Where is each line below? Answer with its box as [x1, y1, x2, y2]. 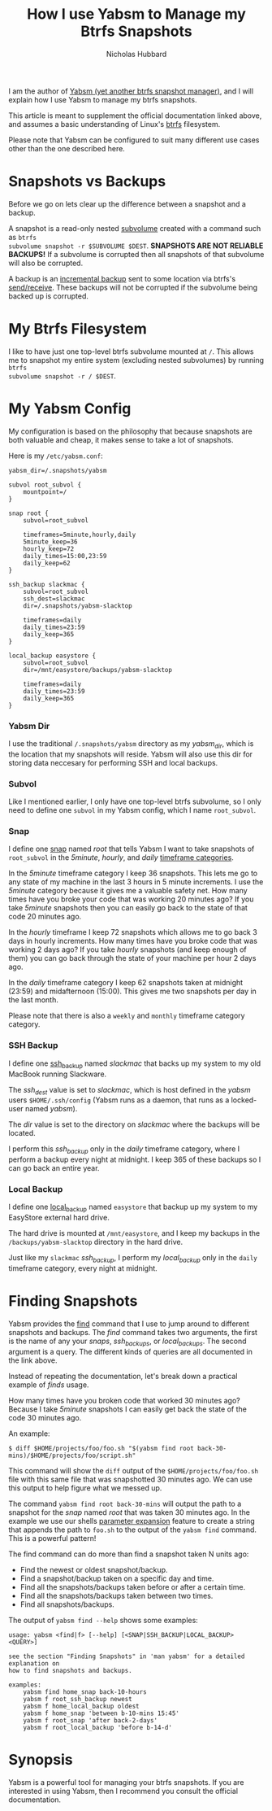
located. [8, 1128, 36, 1138]
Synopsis [8, 1750, 73, 1769]
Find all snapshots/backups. [19, 1599, 115, 1609]
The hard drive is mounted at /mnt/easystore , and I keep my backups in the [8, 1228, 261, 1238]
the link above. [8, 1355, 58, 1365]
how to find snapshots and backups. [8, 1666, 132, 1674]
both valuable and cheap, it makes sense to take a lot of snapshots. [8, 434, 234, 444]
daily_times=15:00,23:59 [23, 552, 107, 560]
